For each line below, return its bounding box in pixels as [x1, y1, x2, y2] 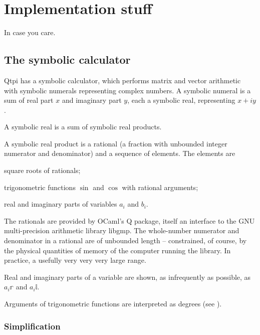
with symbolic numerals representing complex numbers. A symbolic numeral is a [4, 85, 251, 95]
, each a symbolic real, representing [127, 95, 235, 105]
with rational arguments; [122, 182, 198, 192]
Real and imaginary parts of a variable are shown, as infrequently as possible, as [4, 271, 251, 282]
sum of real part [4, 95, 54, 105]
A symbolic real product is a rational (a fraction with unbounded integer [4, 138, 227, 148]
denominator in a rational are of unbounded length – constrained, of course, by [4, 235, 247, 246]
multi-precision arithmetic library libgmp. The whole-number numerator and [4, 225, 239, 236]
